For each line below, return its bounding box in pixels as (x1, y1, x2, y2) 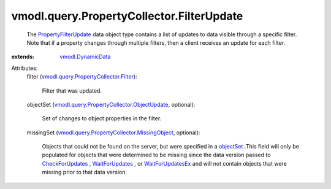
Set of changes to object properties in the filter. (42, 115, 162, 122)
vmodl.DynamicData (59, 53, 111, 61)
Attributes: (11, 64, 38, 72)
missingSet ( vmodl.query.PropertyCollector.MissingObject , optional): (26, 129, 200, 136)
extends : (11, 53, 35, 61)
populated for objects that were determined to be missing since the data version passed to (42, 151, 271, 159)
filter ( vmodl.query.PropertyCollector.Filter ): (26, 73, 137, 80)
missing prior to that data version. (42, 169, 127, 176)
